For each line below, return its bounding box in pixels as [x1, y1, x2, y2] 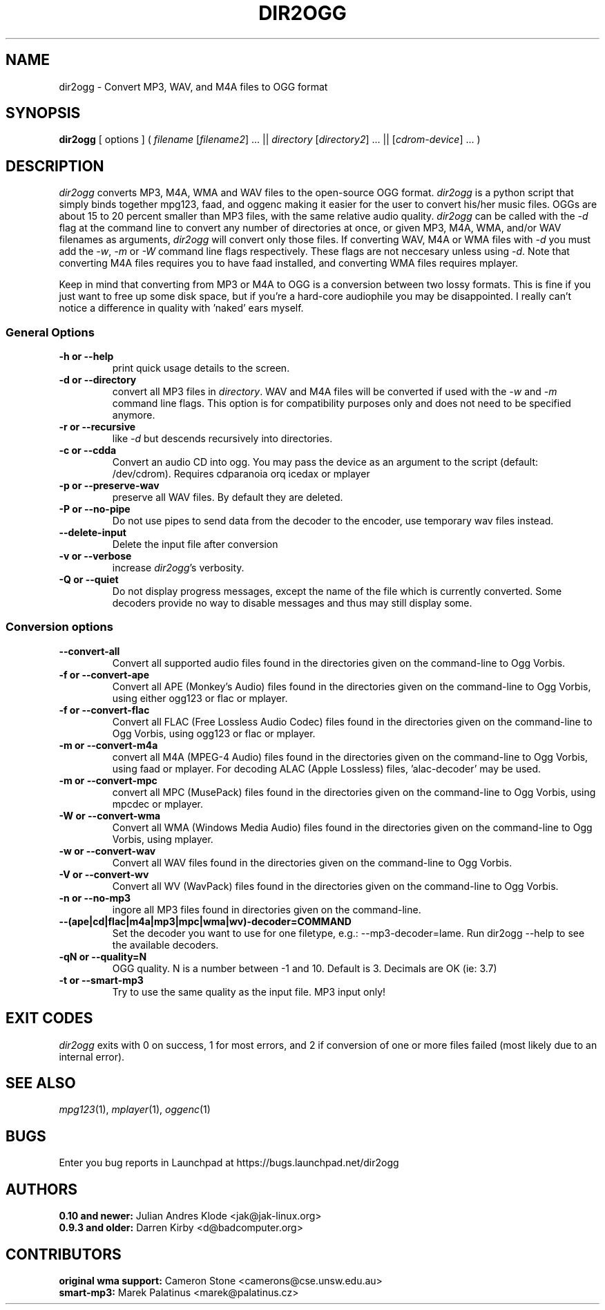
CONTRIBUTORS [6, 1245, 122, 1263]
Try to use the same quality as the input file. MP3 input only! [112, 985, 386, 998]
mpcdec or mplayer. [112, 797, 203, 810]
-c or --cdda [59, 444, 117, 457]
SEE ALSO [6, 1074, 76, 1092]
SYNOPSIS [6, 104, 81, 122]
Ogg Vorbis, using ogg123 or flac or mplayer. [112, 727, 316, 739]
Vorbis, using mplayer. [112, 833, 213, 845]
